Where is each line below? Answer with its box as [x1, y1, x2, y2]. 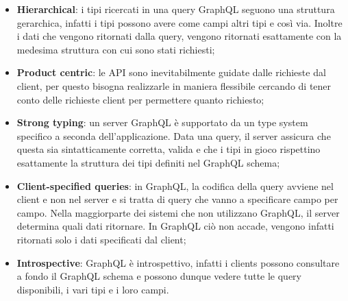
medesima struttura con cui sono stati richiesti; [16, 42, 215, 56]
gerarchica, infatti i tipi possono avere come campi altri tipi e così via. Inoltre [16, 15, 343, 29]
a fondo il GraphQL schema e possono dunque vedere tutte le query [16, 269, 301, 283]
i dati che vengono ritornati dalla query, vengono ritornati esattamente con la [16, 29, 342, 43]
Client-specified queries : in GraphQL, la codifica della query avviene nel [16, 178, 334, 193]
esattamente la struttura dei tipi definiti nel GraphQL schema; [16, 155, 280, 169]
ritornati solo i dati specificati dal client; [16, 232, 186, 246]
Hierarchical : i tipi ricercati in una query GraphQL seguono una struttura [16, 2, 335, 16]
